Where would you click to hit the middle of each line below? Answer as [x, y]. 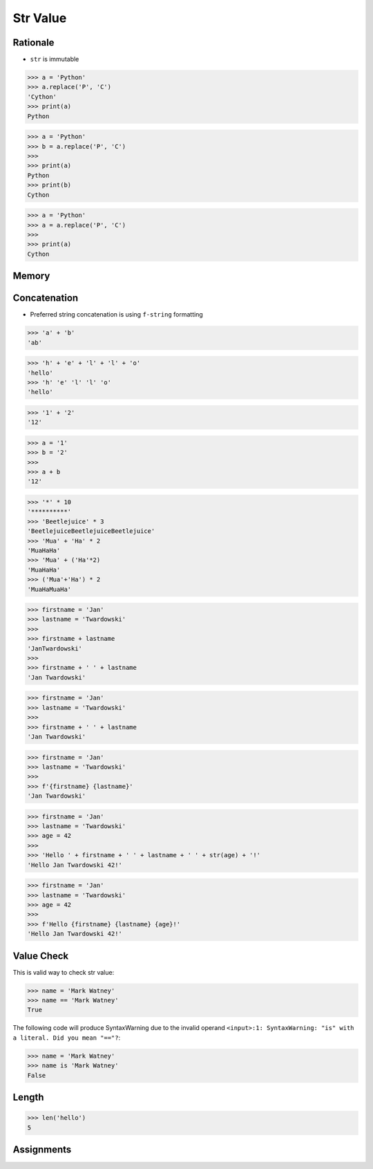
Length [28, 1097]
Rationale [34, 43]
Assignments [42, 1149]
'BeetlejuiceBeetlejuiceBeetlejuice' [91, 531]
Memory [31, 276]
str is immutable [55, 59]
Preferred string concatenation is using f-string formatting [116, 315]
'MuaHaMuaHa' [49, 589]
